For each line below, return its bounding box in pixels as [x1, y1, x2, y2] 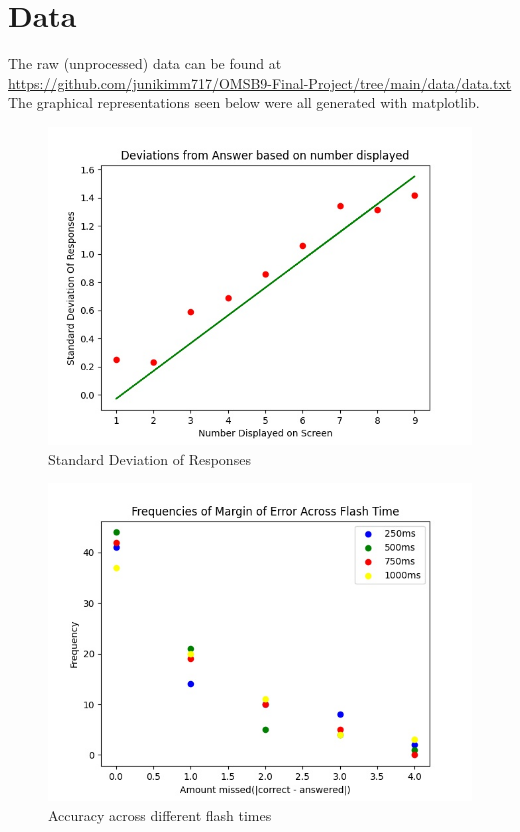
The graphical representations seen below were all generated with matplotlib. [8, 92, 480, 113]
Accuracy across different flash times [48, 804, 272, 825]
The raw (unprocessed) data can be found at [8, 53, 282, 74]
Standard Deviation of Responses [48, 448, 251, 469]
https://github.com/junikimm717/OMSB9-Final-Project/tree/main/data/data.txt [8, 72, 512, 93]
